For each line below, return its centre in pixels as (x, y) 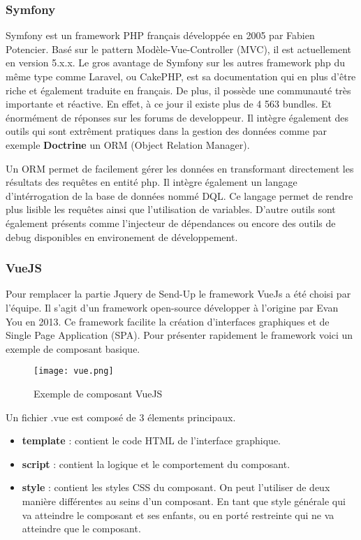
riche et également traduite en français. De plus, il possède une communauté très (178, 90)
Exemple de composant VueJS (98, 393)
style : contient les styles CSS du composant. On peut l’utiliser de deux (176, 487)
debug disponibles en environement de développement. (122, 236)
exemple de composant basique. (73, 348)
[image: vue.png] (74, 371)
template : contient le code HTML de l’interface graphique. (151, 440)
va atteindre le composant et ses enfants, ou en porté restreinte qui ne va (178, 515)
